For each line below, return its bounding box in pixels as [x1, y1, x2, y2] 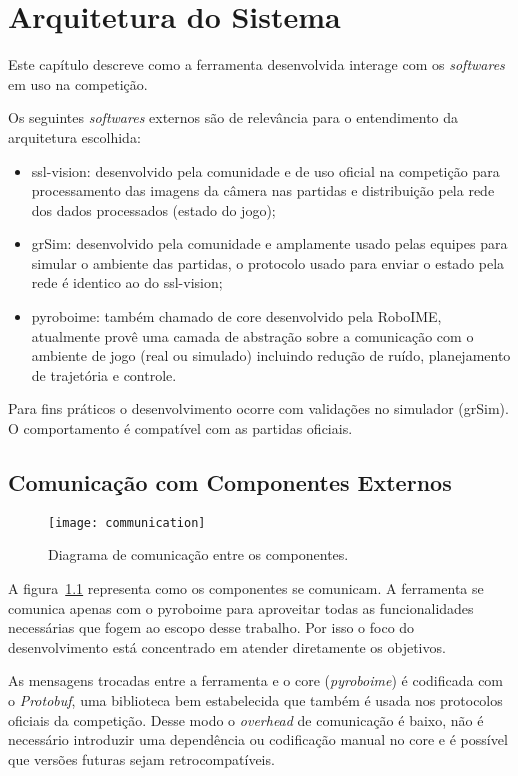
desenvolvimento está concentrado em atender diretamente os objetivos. [8, 636, 446, 657]
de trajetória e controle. [31, 364, 177, 385]
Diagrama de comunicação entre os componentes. [48, 544, 349, 565]
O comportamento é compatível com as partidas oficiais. [8, 418, 353, 439]
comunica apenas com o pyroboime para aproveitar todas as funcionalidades [8, 597, 474, 618]
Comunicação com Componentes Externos [8, 467, 452, 498]
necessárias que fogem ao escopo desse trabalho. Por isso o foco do [8, 617, 415, 638]
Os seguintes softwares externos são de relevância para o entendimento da [8, 107, 459, 128]
